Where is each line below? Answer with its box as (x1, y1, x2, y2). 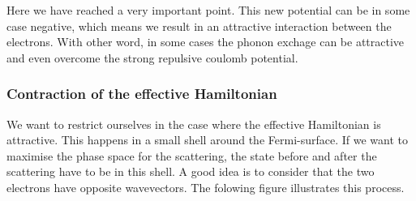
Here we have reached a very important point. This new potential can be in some (6, 2, 410, 18)
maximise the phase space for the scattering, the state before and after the (6, 147, 377, 164)
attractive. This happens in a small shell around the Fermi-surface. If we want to (6, 131, 408, 148)
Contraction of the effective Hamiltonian (6, 83, 277, 104)
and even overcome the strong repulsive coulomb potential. (6, 49, 298, 66)
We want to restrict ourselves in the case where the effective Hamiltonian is (6, 115, 381, 132)
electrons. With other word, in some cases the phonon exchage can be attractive (6, 33, 405, 50)
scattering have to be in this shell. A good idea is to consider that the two (6, 163, 375, 180)
